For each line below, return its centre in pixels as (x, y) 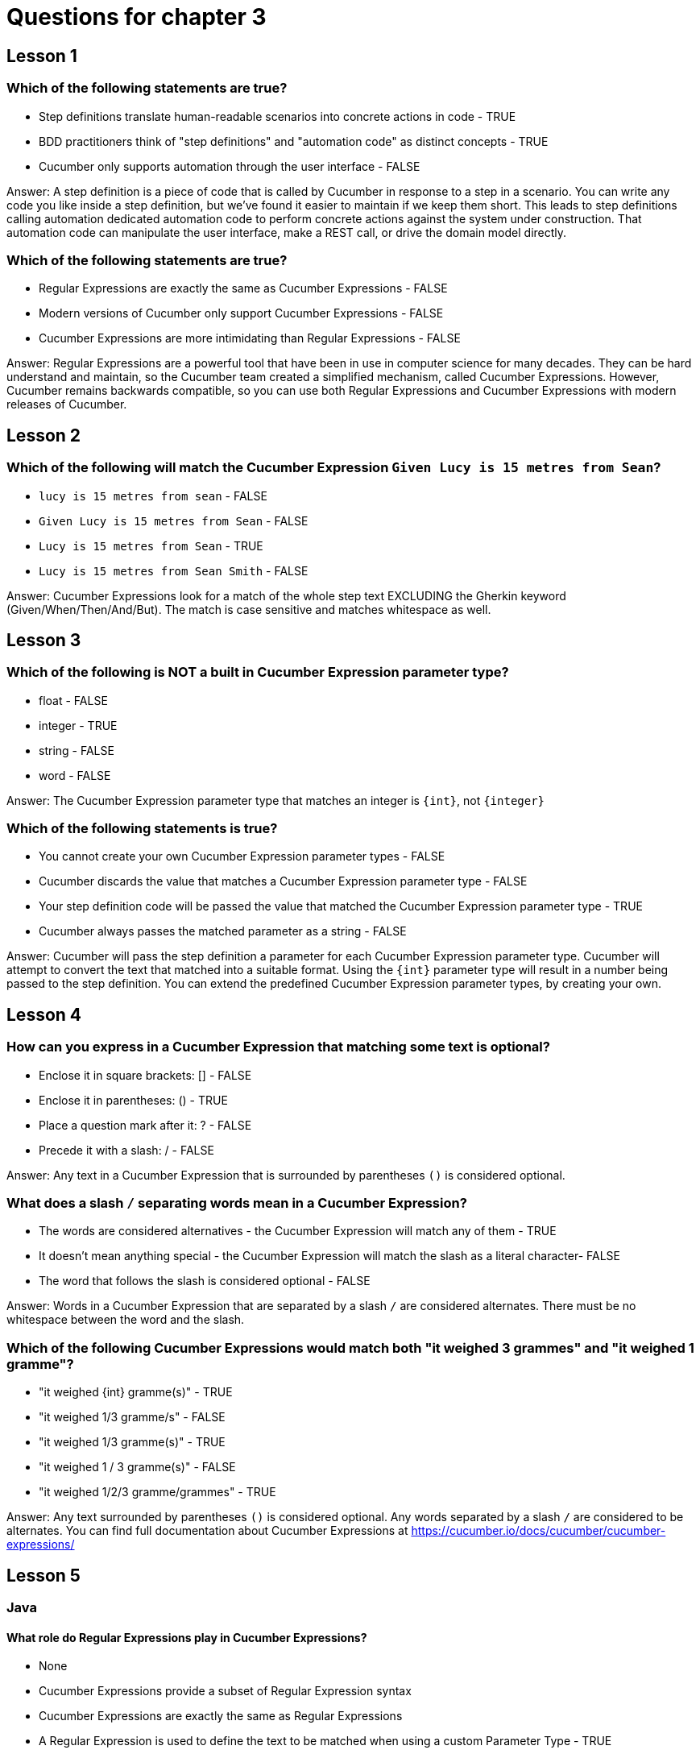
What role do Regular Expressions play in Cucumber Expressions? (187, 1637)
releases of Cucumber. (67, 404)
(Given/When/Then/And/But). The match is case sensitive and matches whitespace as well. (249, 609)
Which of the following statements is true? (142, 829)
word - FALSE (75, 775)
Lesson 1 (42, 56)
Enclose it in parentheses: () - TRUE (133, 1100)
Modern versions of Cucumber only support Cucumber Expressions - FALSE (241, 313)
